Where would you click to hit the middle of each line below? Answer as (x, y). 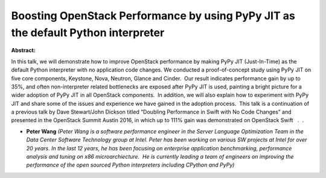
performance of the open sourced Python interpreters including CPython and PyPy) (130, 165)
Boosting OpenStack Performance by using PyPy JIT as (153, 16)
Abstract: (23, 51)
